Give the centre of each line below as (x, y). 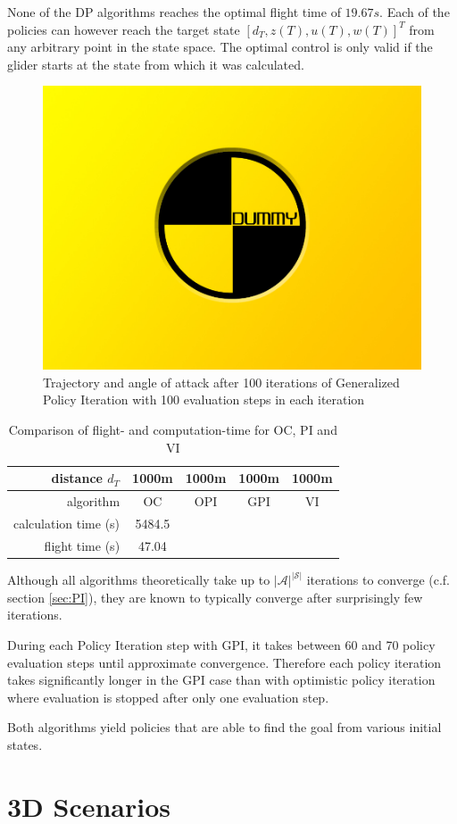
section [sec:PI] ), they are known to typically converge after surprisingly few (215, 597)
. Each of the (415, 12)
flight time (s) (82, 545)
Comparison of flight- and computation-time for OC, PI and (173, 430)
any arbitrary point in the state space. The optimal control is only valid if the (220, 47)
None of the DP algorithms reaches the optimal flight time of (174, 12)
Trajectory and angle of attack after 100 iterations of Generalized (221, 382)
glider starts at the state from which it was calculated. (156, 64)
